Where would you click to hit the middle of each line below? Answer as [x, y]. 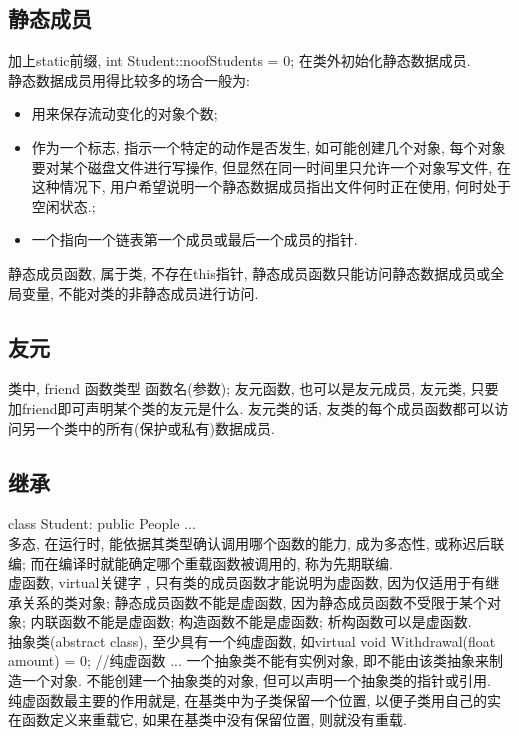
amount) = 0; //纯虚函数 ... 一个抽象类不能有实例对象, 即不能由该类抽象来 [249, 660]
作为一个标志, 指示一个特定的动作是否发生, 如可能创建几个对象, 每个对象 [268, 146]
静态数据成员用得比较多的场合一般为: [129, 79]
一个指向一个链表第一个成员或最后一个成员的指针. [194, 239]
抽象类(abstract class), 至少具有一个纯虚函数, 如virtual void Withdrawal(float [252, 640]
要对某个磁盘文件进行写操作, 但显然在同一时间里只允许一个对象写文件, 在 [271, 166]
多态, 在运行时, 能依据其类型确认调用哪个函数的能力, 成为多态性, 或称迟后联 [256, 542]
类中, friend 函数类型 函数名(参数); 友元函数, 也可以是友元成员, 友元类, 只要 [253, 388]
